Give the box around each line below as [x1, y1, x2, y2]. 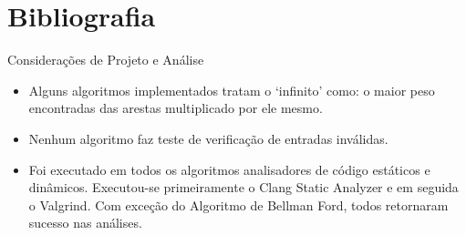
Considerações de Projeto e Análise [7, 50, 204, 69]
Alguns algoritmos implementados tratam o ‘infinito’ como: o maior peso [28, 80, 435, 99]
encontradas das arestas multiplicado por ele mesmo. [28, 98, 323, 117]
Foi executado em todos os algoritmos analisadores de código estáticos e [28, 159, 430, 179]
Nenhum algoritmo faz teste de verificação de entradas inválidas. [28, 128, 388, 148]
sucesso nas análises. [28, 213, 142, 232]
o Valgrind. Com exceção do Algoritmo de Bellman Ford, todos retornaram [28, 195, 449, 214]
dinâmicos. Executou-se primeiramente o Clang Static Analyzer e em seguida [28, 178, 459, 197]
